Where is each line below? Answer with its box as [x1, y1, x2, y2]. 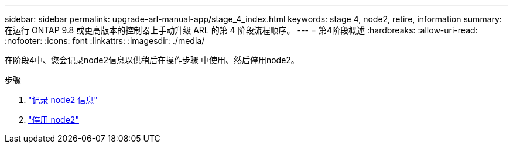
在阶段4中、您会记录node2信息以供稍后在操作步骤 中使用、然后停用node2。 [5, 55, 299, 65]
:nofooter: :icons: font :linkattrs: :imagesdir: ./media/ [5, 36, 205, 46]
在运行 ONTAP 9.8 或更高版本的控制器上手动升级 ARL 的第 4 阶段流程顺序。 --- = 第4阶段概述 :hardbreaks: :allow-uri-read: [5, 25, 478, 35]
